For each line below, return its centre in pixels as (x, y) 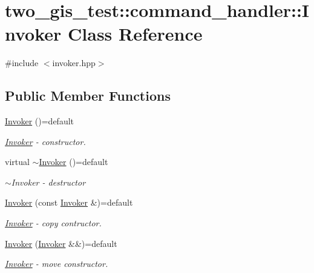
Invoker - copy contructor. (53, 223)
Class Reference (135, 34)
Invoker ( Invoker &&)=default (61, 243)
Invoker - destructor (48, 182)
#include (22, 63)
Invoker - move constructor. (57, 264)
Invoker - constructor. (45, 141)
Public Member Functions (88, 96)
